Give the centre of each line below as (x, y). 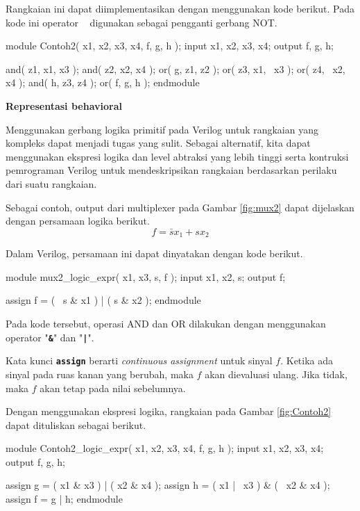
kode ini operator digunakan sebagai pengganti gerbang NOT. (142, 22)
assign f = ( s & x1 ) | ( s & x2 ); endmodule (103, 300)
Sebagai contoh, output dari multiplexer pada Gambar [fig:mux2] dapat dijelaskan (180, 207)
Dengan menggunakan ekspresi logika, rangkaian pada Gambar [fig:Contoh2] (169, 411)
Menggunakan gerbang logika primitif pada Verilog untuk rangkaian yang (162, 129)
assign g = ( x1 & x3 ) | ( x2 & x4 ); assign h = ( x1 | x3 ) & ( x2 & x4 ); (168, 485)
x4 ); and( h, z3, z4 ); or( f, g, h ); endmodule (103, 82)
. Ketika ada (307, 360)
